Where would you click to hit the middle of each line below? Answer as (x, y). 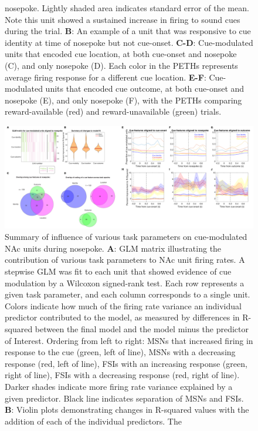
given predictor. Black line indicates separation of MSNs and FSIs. (124, 398)
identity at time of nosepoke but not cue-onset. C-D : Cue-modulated (129, 42)
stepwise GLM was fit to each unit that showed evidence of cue (118, 271)
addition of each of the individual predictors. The (93, 421)
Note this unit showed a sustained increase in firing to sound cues (123, 19)
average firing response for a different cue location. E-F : (106, 77)
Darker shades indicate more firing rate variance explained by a (119, 386)
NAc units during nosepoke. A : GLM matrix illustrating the (113, 248)
